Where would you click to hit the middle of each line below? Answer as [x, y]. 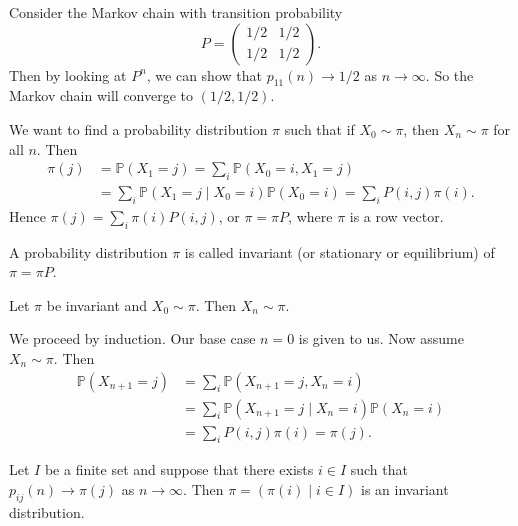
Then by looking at [68, 74]
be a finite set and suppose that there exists [179, 469]
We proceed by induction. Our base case [132, 338]
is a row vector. [396, 215]
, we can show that [204, 74]
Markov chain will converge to [101, 95]
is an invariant [405, 489]
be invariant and [97, 304]
